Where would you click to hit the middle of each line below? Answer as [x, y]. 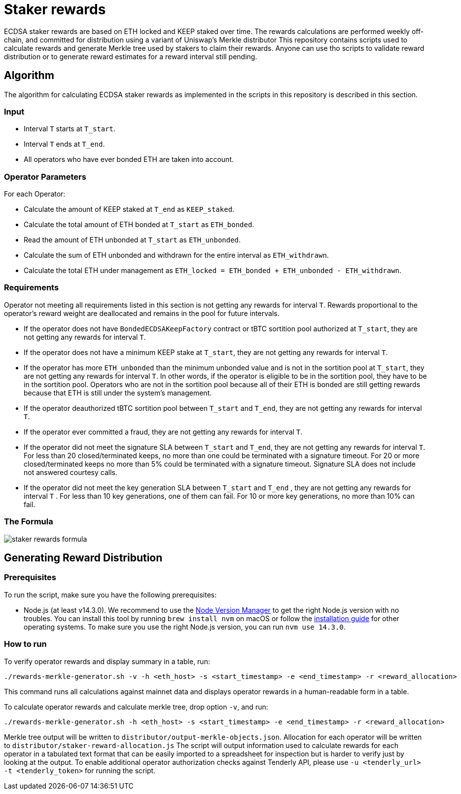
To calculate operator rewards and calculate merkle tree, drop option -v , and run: [136, 707]
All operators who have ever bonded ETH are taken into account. [129, 159]
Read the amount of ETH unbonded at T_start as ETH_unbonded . [132, 240]
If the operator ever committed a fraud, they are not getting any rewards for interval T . [163, 432]
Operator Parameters [45, 177]
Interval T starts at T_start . [70, 129]
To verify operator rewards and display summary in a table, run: [107, 661]
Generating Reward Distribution [83, 558]
